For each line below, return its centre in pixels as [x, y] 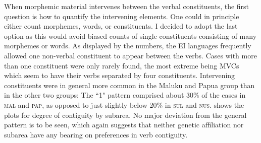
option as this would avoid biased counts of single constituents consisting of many [130, 35]
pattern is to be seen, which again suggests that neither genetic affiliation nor [124, 125]
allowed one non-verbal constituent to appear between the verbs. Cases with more [130, 55]
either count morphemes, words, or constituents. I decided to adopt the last [121, 26]
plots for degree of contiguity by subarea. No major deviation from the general [125, 115]
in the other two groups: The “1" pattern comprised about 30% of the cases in [125, 95]
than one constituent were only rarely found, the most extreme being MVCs [122, 65]
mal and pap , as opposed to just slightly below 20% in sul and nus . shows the [124, 104]
